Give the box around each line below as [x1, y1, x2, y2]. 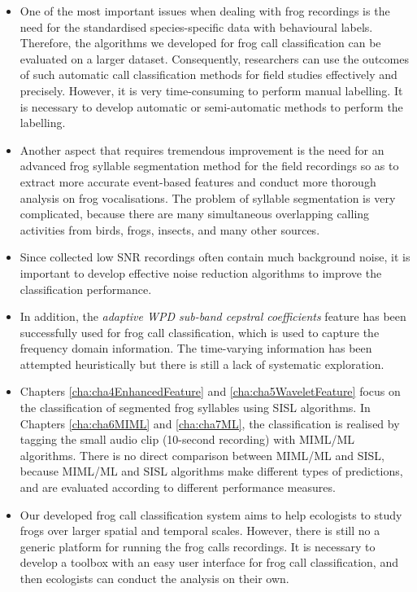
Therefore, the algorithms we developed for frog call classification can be [20, 34, 381, 51]
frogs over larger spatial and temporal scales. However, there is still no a [20, 522, 380, 539]
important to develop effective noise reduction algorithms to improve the [20, 264, 382, 281]
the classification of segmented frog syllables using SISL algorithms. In [20, 399, 371, 416]
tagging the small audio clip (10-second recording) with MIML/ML [20, 431, 355, 448]
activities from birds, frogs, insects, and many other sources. [20, 221, 320, 238]
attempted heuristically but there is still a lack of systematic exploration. [20, 355, 384, 372]
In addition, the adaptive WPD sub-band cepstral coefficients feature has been [20, 308, 406, 325]
